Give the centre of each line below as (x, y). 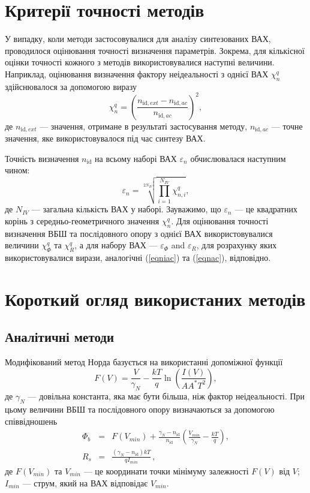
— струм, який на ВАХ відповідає (85, 483)
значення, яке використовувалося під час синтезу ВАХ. (105, 138)
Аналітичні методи (60, 337)
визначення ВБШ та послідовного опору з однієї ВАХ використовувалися (139, 233)
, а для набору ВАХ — (116, 245)
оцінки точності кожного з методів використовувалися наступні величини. (140, 62)
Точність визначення (42, 158)
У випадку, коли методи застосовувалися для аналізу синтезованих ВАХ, (138, 39)
